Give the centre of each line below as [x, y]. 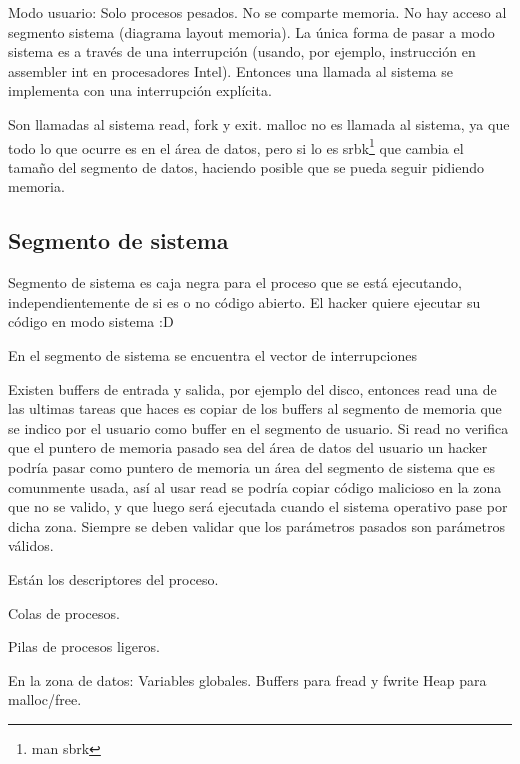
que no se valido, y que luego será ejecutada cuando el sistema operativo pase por [258, 506]
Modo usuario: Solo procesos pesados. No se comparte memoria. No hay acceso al [257, 12]
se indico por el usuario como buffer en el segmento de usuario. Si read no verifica [258, 427]
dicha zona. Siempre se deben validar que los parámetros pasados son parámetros [256, 525]
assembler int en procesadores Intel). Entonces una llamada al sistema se [230, 70]
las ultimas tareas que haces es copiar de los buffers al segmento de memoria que [255, 408]
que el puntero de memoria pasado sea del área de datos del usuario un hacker [248, 447]
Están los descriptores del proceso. [113, 578]
